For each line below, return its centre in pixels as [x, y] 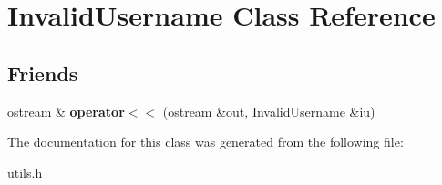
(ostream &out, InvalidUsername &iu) [269, 111]
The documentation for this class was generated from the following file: [206, 142]
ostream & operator [66, 111]
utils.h [25, 172]
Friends [43, 72]
